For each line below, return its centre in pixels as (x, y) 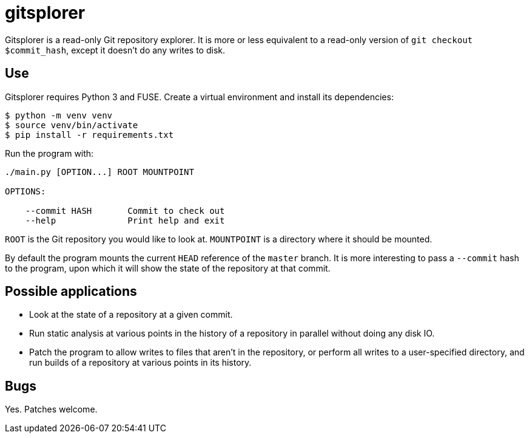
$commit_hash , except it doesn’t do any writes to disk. (115, 50)
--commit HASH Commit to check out (125, 210)
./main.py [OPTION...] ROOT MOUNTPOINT (99, 172)
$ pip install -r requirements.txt (89, 135)
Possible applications (71, 292)
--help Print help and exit (125, 220)
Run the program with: (49, 153)
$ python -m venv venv (59, 115)
